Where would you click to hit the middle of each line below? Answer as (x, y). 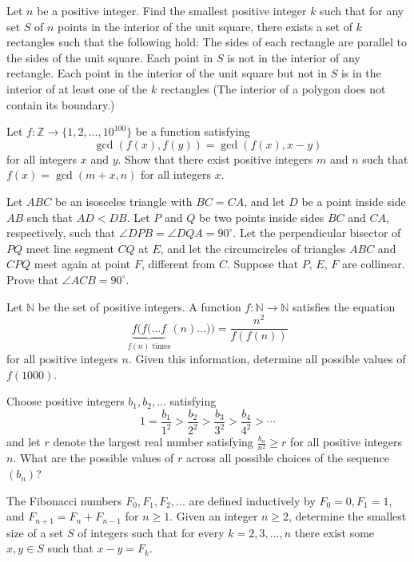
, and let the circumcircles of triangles (253, 248)
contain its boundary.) (61, 104)
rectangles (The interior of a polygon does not (273, 88)
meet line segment (70, 248)
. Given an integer (214, 516)
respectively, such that (61, 233)
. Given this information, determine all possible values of (267, 359)
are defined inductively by (252, 500)
